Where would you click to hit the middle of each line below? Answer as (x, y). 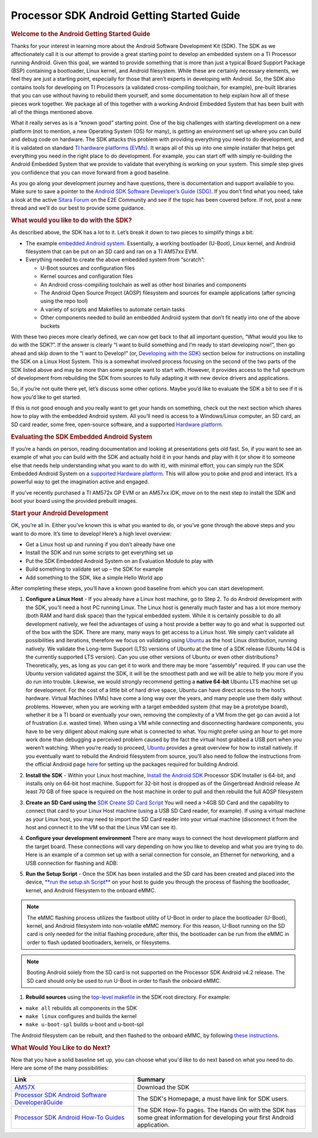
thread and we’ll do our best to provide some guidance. (78, 208)
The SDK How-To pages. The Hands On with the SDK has (217, 1110)
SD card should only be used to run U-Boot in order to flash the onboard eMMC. (124, 980)
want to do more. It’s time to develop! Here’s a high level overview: (91, 534)
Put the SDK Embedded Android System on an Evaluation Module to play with (120, 561)
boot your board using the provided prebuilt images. (74, 501)
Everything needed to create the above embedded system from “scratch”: (115, 260)
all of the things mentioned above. (52, 112)
